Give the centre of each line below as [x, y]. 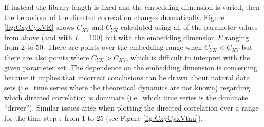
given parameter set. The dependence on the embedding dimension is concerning [131, 67]
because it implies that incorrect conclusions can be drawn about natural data [127, 77]
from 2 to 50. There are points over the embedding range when [103, 47]
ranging [237, 37]
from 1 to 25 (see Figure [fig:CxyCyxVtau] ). [134, 117]
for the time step [31, 117]
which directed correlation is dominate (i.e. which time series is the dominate [126, 97]
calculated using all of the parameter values [189, 27]
